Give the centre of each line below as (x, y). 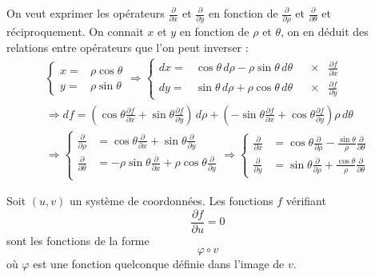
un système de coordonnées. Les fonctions (171, 201)
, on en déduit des (325, 32)
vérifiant (306, 201)
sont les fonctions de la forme (78, 240)
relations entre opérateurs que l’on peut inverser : (128, 47)
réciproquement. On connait (75, 32)
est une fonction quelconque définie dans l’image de (159, 264)
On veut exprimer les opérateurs (86, 13)
